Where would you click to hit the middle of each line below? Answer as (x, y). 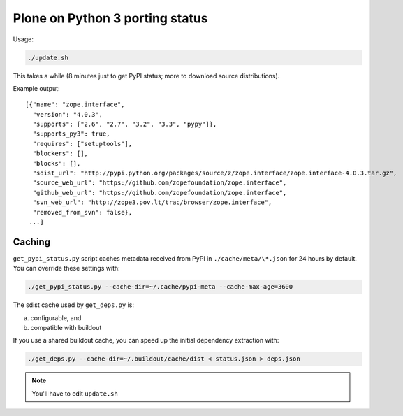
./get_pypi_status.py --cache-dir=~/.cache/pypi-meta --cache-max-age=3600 (160, 287)
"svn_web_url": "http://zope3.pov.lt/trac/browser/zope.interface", (152, 202)
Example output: (36, 88)
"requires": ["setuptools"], (82, 144)
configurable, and (56, 317)
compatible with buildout (66, 328)
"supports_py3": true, (71, 134)
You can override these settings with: (66, 268)
